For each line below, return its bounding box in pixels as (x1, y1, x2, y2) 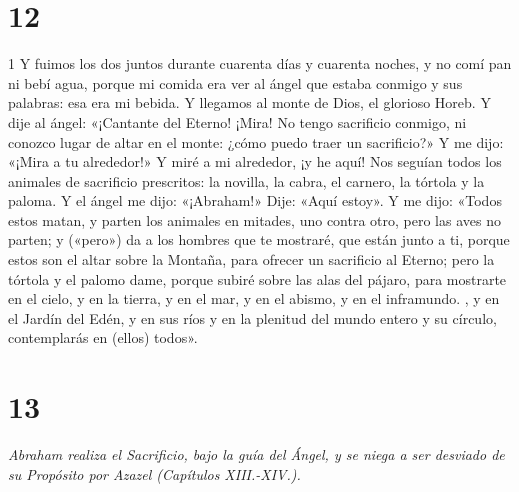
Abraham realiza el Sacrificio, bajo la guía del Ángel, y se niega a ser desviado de (8, 444, 505, 465)
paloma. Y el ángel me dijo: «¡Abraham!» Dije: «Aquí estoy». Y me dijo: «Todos (8, 190, 502, 211)
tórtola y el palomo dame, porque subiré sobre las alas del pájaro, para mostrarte (8, 268, 507, 289)
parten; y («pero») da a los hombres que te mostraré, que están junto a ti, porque (8, 229, 510, 250)
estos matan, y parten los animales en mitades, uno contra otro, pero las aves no (8, 209, 501, 230)
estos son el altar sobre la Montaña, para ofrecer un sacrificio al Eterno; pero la (8, 249, 495, 270)
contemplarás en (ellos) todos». (8, 327, 198, 348)
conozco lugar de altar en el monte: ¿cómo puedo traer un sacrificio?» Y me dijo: (8, 131, 504, 152)
